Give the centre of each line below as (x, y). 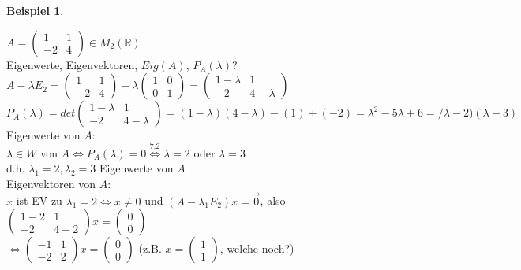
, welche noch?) (257, 248)
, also (273, 200)
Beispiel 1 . (35, 10)
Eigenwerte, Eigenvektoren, (72, 64)
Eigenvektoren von (51, 183)
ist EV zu (39, 200)
